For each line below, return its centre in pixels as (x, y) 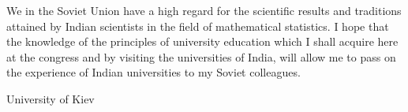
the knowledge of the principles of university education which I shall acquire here (202, 41)
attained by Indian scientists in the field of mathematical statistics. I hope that (198, 26)
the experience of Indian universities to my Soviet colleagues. (153, 72)
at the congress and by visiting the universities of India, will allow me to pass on (201, 56)
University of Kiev (51, 98)
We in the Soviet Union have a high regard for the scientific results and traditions (204, 10)
